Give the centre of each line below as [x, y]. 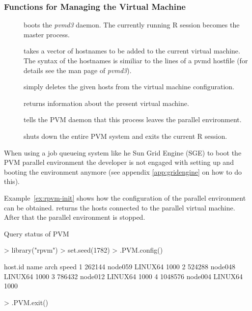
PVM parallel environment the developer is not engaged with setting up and [119, 162]
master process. [47, 34]
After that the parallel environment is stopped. [75, 217]
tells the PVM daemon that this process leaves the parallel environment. [133, 119]
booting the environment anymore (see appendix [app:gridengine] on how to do [123, 171]
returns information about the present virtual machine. [106, 103]
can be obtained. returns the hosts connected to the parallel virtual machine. [120, 207]
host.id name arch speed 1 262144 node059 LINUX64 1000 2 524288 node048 [120, 266]
